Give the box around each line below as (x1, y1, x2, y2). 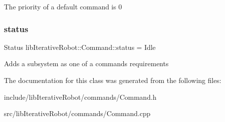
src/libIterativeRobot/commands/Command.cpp (4, 108, 150, 119)
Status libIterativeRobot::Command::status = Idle (4, 41, 156, 52)
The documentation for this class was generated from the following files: (4, 75, 222, 85)
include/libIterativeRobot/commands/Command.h (4, 91, 157, 102)
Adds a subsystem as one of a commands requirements (4, 58, 169, 69)
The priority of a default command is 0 (4, 1, 122, 11)
